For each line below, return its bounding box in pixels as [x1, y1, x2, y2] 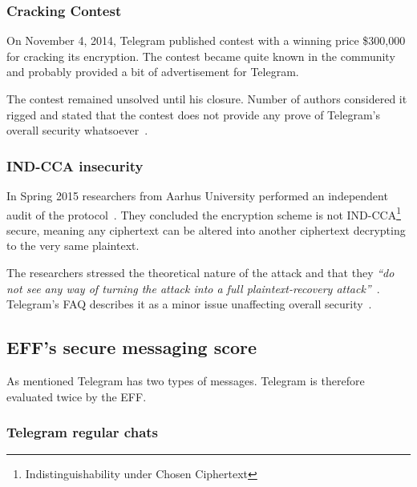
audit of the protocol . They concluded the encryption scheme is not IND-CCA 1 [6, 203, 401, 223]
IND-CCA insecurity [6, 155, 144, 175]
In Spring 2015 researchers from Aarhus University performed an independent [6, 187, 388, 203]
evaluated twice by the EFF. [6, 388, 147, 404]
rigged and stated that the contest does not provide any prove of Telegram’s [6, 106, 380, 123]
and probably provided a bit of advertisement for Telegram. [6, 63, 299, 80]
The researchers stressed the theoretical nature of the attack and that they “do [6, 264, 395, 281]
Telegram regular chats [6, 422, 159, 442]
